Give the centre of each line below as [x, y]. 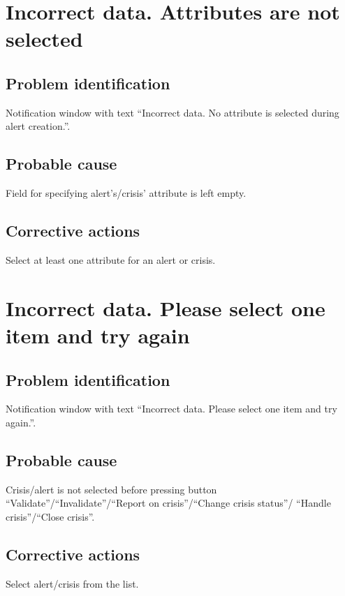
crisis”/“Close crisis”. [50, 516]
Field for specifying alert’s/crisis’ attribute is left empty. [126, 193]
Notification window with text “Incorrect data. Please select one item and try [171, 409]
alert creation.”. [38, 126]
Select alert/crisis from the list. [72, 583]
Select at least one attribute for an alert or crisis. [111, 259]
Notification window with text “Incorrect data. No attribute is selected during [172, 112]
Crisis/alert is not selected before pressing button [111, 489]
